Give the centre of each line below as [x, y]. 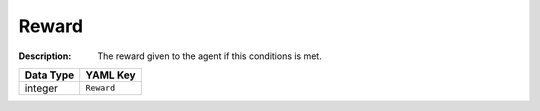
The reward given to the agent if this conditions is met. [209, 56]
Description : [45, 56]
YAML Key [110, 75]
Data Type [49, 75]
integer [41, 88]
